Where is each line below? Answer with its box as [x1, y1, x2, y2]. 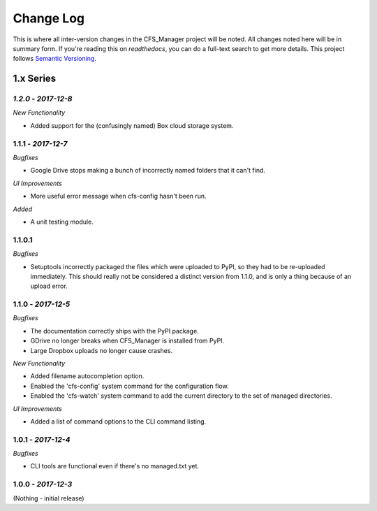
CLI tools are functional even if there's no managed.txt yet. [30, 462, 199, 470]
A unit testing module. [30, 217, 94, 226]
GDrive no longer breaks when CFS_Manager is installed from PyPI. [30, 336, 225, 345]
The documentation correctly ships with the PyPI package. [30, 326, 199, 335]
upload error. [30, 282, 68, 290]
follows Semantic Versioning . [13, 55, 97, 63]
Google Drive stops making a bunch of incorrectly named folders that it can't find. [30, 166, 265, 175]
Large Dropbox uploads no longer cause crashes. [30, 346, 173, 354]
